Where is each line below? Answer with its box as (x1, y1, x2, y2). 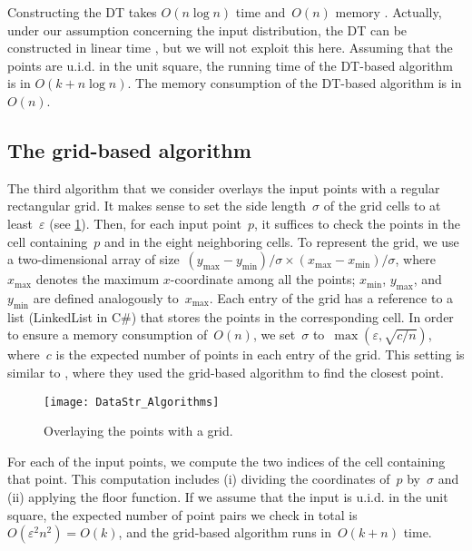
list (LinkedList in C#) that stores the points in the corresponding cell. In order (7, 307, 454, 326)
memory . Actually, (335, 3, 442, 21)
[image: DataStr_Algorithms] (44, 395, 220, 408)
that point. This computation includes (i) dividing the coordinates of (7, 469, 390, 488)
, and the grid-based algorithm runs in (118, 523, 331, 542)
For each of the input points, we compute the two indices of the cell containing (7, 451, 446, 470)
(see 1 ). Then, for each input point (49, 213, 241, 232)
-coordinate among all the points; (170, 270, 356, 289)
